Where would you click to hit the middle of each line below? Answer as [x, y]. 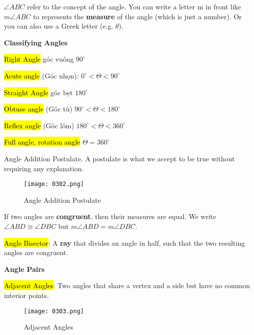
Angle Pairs [24, 269]
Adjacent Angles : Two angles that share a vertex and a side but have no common [127, 285]
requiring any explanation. [44, 168]
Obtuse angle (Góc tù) [38, 109]
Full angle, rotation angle [42, 142]
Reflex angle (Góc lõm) [39, 125]
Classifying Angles [36, 42]
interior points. [26, 295]
